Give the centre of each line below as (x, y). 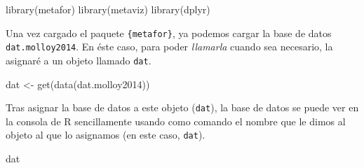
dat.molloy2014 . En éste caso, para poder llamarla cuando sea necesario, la (169, 47)
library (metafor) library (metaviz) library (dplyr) (108, 9)
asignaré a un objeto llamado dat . (79, 60)
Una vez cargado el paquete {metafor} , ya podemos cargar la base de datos (169, 33)
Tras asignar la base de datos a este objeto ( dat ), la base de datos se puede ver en (182, 107)
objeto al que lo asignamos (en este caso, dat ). (106, 135)
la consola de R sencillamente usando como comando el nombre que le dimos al (176, 121)
